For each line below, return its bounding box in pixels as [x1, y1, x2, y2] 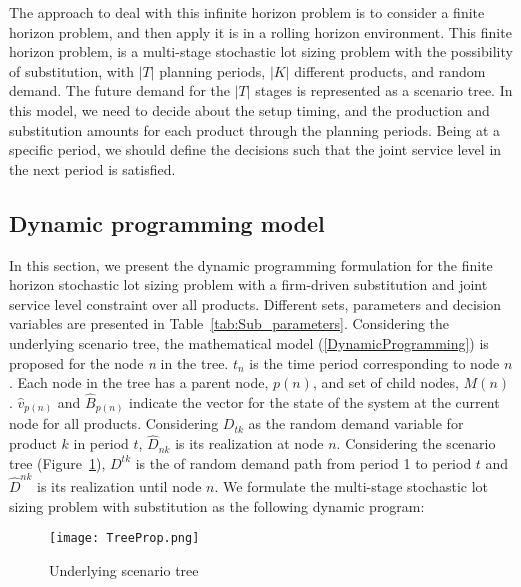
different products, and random [294, 60, 486, 81]
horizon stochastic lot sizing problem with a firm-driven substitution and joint [9, 274, 488, 295]
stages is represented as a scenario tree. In [255, 80, 513, 101]
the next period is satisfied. [9, 158, 176, 179]
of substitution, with [9, 60, 135, 81]
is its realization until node [37, 476, 202, 497]
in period [73, 433, 129, 454]
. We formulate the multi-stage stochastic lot [214, 476, 489, 497]
